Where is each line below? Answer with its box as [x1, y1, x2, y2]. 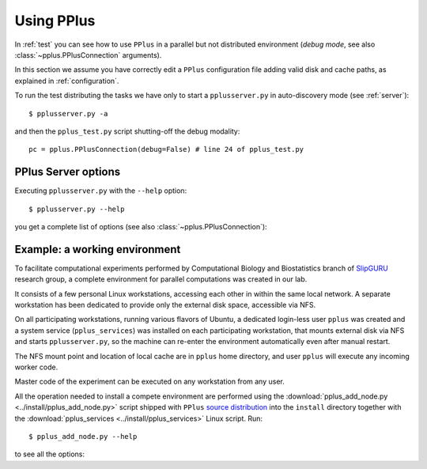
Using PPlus [14, 12, 96, 29]
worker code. [14, 362, 59, 372]
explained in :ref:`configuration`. [14, 76, 119, 85]
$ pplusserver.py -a [28, 109, 108, 118]
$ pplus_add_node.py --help [28, 432, 138, 441]
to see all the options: [14, 449, 85, 459]
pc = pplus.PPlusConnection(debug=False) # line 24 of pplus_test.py [28, 145, 304, 154]
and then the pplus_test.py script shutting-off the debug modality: [14, 127, 240, 136]
